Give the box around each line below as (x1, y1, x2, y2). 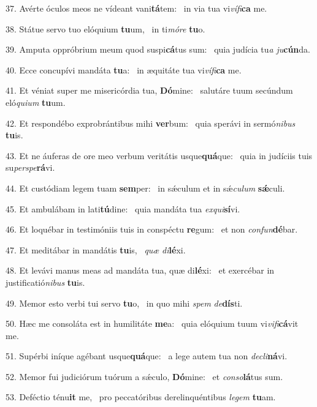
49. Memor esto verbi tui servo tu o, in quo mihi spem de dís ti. (6, 296, 243, 309)
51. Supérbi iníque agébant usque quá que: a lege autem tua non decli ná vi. (6, 349, 288, 362)
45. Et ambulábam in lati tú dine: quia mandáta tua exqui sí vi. (6, 202, 240, 215)
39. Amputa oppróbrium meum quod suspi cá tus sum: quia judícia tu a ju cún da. (6, 43, 310, 56)
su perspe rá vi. (6, 161, 55, 174)
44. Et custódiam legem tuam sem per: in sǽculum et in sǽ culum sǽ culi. (6, 181, 285, 194)
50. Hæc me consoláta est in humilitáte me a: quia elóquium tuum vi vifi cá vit (6, 317, 299, 330)
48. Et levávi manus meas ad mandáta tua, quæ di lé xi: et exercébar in (6, 264, 275, 277)
